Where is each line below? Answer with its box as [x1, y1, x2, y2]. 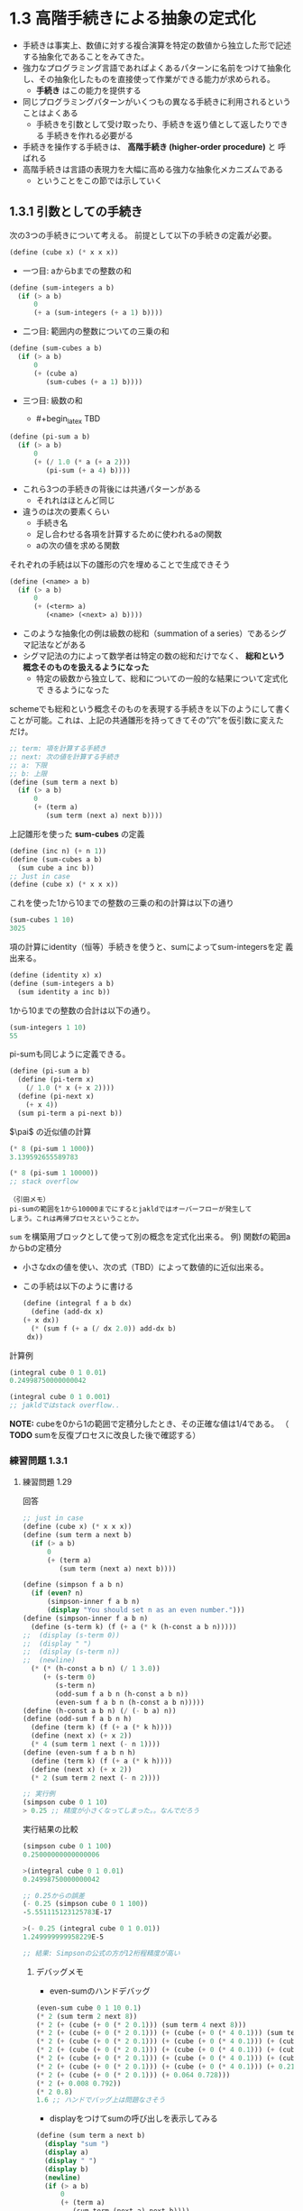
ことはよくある [22, 107, 78, 118]
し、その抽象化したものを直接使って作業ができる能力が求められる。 [22, 73, 275, 84]
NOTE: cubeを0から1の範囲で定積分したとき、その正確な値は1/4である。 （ [9, 1418, 289, 1430]
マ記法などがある [22, 640, 87, 650]
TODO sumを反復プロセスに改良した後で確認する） [9, 1430, 201, 1441]
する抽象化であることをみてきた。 [22, 51, 150, 61]
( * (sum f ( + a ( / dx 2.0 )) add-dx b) [31, 1323, 177, 1333]
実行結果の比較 [22, 1824, 78, 1835]
